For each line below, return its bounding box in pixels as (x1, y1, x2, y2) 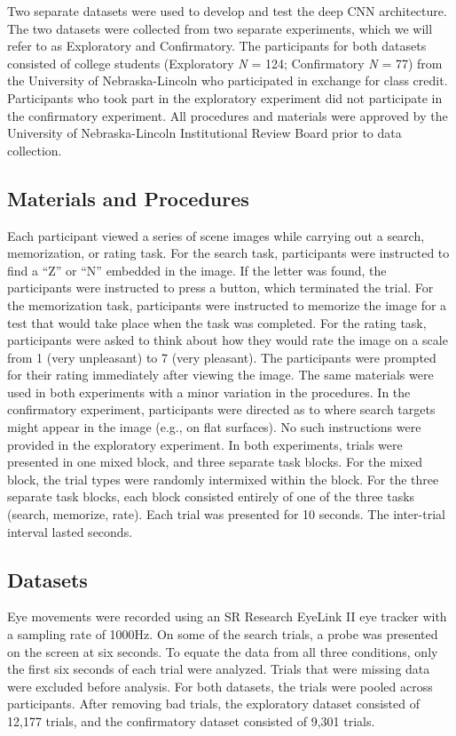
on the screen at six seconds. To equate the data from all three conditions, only (7, 642, 438, 660)
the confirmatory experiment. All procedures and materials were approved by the (7, 106, 448, 124)
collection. (7, 140, 62, 159)
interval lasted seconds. (7, 522, 133, 540)
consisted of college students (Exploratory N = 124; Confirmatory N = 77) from (7, 53, 443, 72)
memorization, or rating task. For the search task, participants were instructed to (7, 244, 450, 262)
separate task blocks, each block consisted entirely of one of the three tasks (7, 487, 415, 506)
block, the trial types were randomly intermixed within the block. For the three (7, 469, 439, 488)
